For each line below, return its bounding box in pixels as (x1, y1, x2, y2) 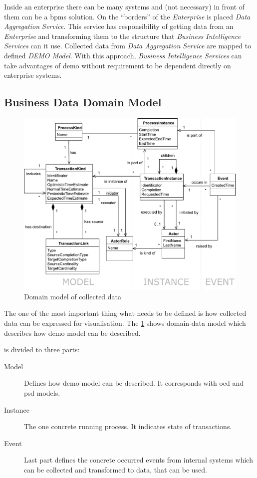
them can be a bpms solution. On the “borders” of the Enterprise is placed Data (4, 11, 251, 21)
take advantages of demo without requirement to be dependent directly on (4, 60, 231, 70)
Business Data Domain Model (4, 94, 162, 110)
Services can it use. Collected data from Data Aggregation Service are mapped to (4, 40, 252, 51)
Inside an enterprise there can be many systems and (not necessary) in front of (4, 1, 245, 11)
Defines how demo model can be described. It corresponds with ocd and (24, 378, 244, 388)
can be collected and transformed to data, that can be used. (24, 464, 207, 475)
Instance (4, 404, 30, 415)
